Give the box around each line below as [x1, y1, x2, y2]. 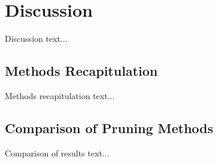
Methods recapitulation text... [5, 89, 115, 102]
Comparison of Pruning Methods [5, 118, 214, 137]
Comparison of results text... [5, 146, 110, 159]
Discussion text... [5, 32, 68, 45]
